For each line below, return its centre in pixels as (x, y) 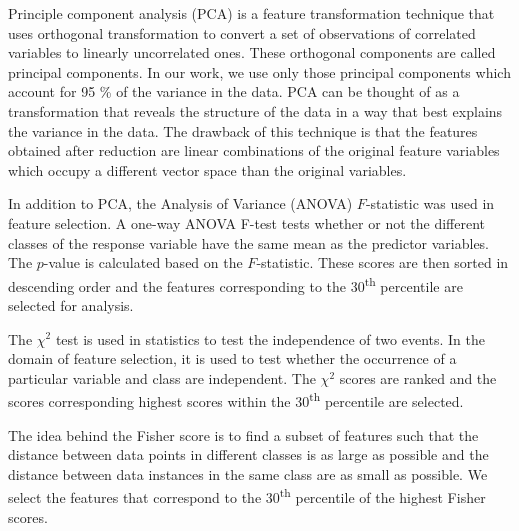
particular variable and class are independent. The (162, 377)
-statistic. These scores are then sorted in (382, 262)
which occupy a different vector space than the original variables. (207, 169)
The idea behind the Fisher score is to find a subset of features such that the (243, 434)
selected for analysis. (71, 304)
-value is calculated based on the (143, 262)
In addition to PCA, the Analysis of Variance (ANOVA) (180, 203)
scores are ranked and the (418, 377)
